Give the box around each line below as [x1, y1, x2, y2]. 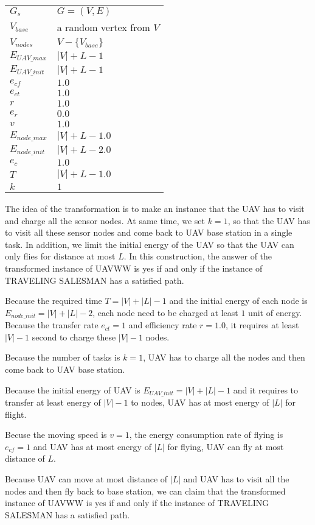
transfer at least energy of [5, 396, 101, 409]
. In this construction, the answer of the [123, 250, 272, 262]
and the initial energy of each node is [169, 294, 308, 307]
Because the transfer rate [5, 319, 99, 331]
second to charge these [32, 330, 116, 343]
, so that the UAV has [227, 214, 310, 227]
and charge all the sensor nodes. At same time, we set [5, 214, 205, 227]
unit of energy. [248, 306, 302, 319]
